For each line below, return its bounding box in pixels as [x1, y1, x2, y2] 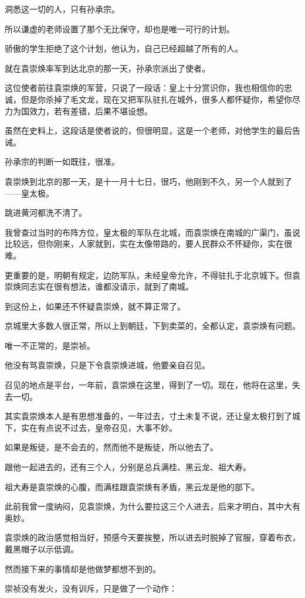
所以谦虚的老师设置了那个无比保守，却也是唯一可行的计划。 [5, 22, 235, 35]
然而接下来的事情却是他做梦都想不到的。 [5, 562, 161, 575]
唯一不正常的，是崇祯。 [5, 339, 95, 351]
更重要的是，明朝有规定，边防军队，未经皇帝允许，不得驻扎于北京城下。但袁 [5, 269, 300, 281]
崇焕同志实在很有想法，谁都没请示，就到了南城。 [5, 280, 194, 293]
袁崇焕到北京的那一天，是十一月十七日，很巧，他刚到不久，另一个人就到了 [5, 175, 292, 187]
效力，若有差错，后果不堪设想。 [29, 104, 152, 117]
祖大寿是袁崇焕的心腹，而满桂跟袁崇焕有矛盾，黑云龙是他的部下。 [5, 480, 259, 492]
